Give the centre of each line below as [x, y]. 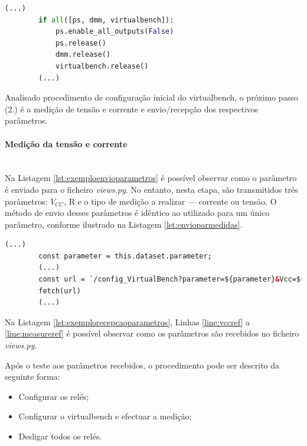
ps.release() [81, 43]
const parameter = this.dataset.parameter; [125, 256]
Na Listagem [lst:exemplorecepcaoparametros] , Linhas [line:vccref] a [128, 321]
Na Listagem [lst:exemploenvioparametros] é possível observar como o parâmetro [151, 178]
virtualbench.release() [102, 66]
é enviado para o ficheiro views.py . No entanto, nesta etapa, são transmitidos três [151, 189]
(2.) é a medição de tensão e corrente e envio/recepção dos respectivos [132, 109]
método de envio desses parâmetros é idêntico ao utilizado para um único [137, 213]
